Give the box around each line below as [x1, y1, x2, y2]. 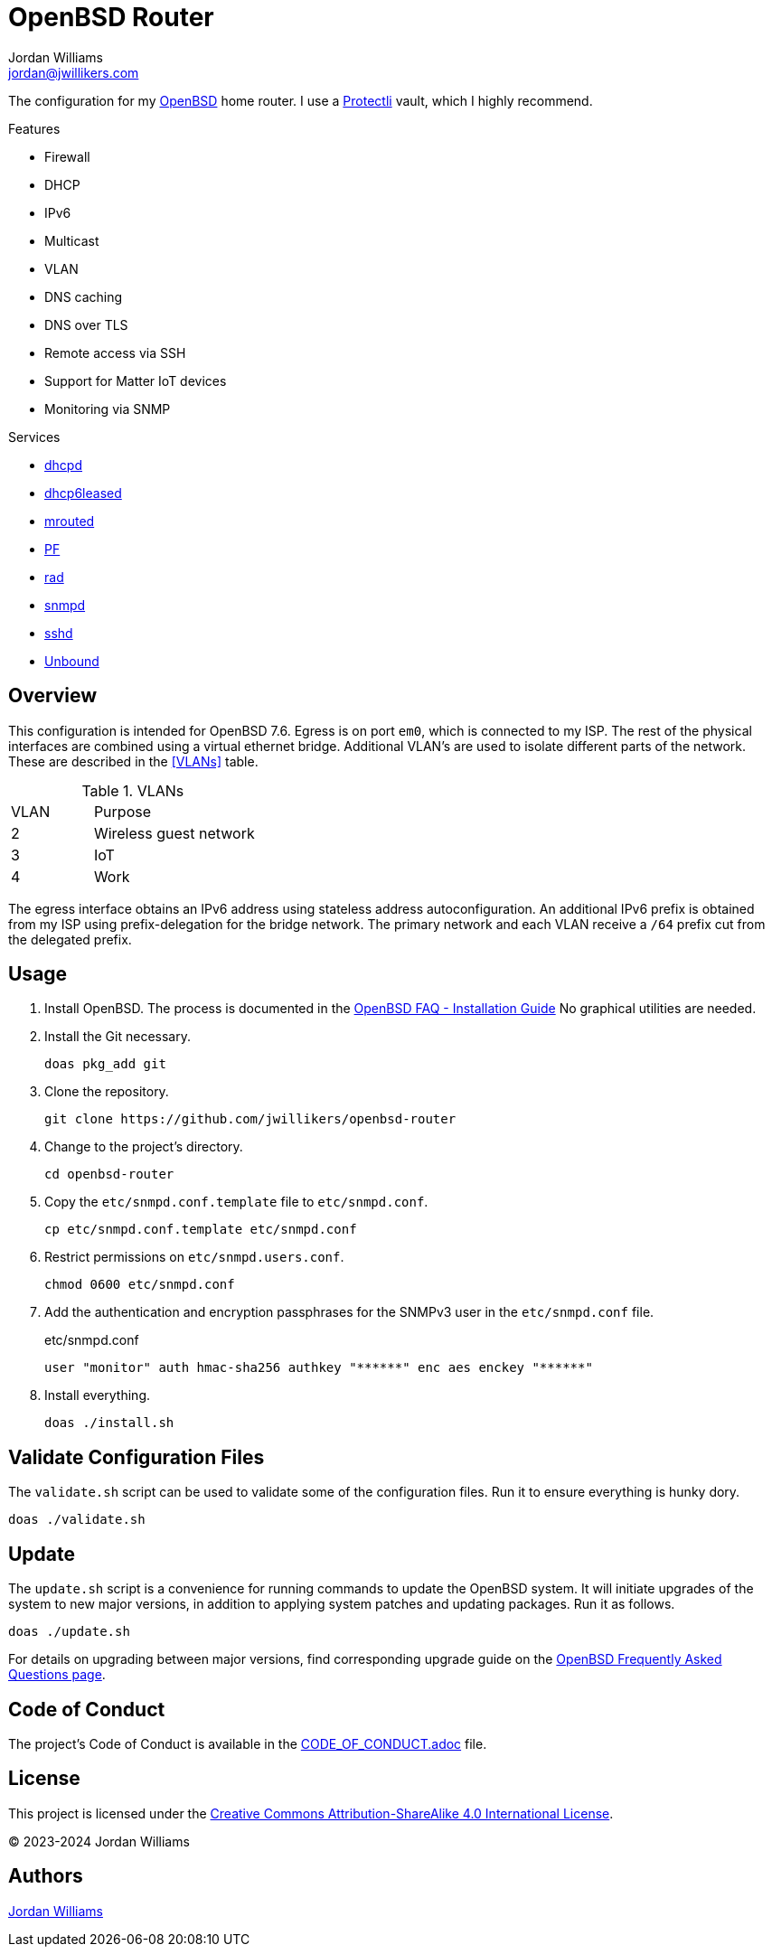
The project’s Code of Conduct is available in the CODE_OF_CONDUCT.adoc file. [8, 1735, 487, 1752]
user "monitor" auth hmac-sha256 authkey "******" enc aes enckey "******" [44, 1360, 593, 1376]
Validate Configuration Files [8, 1445, 265, 1469]
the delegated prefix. [8, 931, 132, 947]
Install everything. [44, 1387, 150, 1404]
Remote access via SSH [44, 344, 186, 361]
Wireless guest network [93, 823, 255, 842]
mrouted [44, 512, 95, 529]
